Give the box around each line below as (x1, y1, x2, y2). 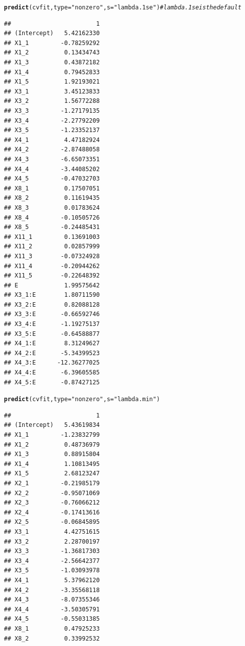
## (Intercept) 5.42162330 (4, 30, 100, 37)
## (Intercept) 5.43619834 (4, 421, 100, 429)
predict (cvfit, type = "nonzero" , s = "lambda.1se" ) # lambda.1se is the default (4, 4, 242, 11)
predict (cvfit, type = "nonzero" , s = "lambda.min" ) (4, 396, 160, 403)
